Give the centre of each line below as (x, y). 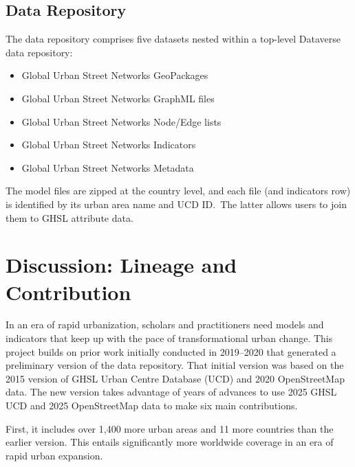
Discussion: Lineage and (121, 265)
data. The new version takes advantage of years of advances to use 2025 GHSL (171, 392)
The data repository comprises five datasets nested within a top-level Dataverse (173, 39)
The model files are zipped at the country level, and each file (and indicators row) (178, 191)
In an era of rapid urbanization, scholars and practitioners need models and (165, 324)
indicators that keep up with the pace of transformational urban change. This (169, 338)
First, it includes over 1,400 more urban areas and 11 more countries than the (170, 428)
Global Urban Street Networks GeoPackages (115, 75)
